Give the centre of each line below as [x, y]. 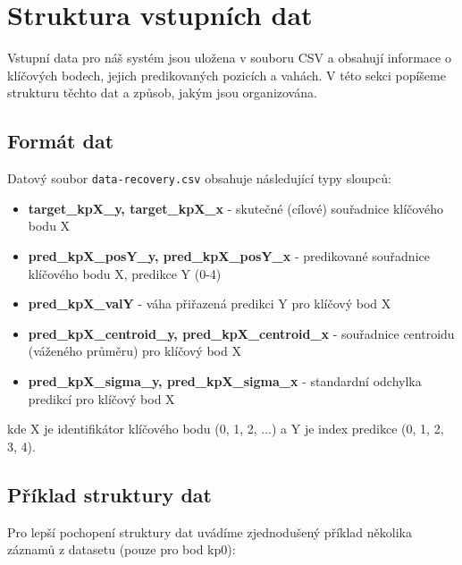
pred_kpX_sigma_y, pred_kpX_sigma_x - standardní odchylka [225, 380]
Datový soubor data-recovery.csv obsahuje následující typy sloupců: [199, 178]
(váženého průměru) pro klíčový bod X [134, 351]
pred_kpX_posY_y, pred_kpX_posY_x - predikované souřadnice [229, 255]
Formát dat [61, 141]
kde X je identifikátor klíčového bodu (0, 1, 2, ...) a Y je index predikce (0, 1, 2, [226, 429]
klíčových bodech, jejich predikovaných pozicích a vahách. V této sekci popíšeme [227, 75]
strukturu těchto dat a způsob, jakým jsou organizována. [162, 93]
